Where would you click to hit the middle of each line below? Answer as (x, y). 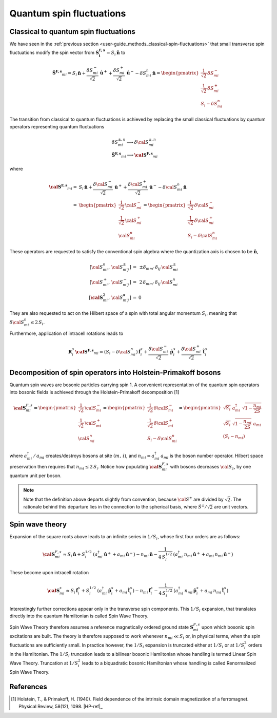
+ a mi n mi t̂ (212, 591)
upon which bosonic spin (228, 627)
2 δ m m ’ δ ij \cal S (156, 283)
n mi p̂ (191, 591)
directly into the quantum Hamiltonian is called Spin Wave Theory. (79, 616)
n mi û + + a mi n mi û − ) (209, 555)
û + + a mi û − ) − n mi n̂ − (131, 555)
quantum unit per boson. (35, 476)
